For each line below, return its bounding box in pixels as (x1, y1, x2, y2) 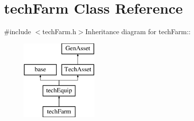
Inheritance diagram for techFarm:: (85, 26, 191, 37)
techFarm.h (42, 26, 76, 37)
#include (4, 26, 31, 37)
